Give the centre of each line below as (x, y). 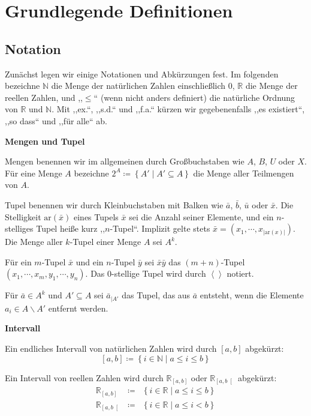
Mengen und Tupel (45, 141)
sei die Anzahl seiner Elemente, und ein (201, 216)
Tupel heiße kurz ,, (71, 228)
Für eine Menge (34, 173)
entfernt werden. (78, 308)
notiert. (240, 273)
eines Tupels (96, 216)
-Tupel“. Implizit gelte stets (160, 228)
